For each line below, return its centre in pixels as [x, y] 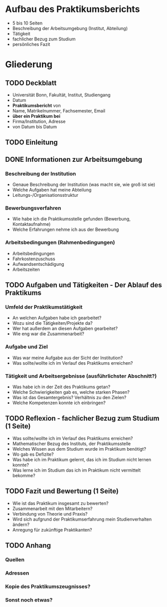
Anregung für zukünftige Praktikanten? [52, 530]
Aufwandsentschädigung [38, 264]
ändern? [21, 524]
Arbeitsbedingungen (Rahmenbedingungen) [60, 242]
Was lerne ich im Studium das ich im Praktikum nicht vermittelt [77, 470]
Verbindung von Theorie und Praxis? [50, 514]
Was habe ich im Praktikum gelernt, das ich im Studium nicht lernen [82, 459]
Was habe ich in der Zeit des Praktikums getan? [61, 387]
